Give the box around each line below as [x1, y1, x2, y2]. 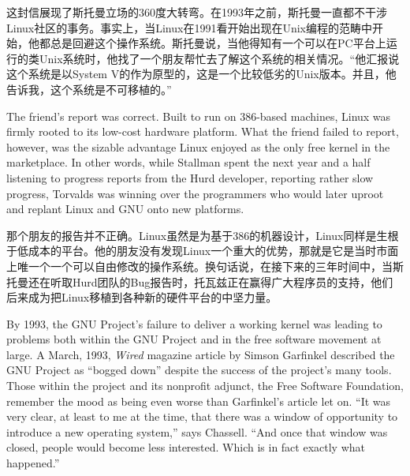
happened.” [6, 455, 60, 471]
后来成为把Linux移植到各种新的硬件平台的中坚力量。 [6, 289, 278, 305]
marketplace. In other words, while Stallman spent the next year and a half [6, 154, 371, 171]
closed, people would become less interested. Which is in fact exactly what [6, 439, 365, 455]
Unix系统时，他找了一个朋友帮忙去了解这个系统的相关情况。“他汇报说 [39, 50, 400, 66]
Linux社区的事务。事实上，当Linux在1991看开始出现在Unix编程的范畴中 [6, 19, 372, 36]
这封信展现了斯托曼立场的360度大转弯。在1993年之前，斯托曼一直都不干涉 [6, 4, 387, 20]
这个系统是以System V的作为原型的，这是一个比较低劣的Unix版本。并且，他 [6, 66, 397, 82]
